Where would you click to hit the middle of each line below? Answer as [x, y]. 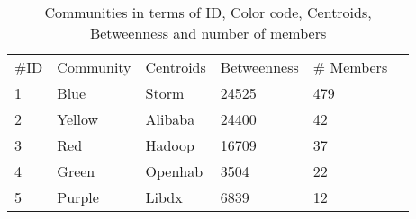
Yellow [78, 119]
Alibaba [170, 119]
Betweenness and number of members [208, 33]
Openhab [174, 171]
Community [94, 67]
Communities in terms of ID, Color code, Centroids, [208, 12]
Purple [78, 197]
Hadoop [170, 145]
